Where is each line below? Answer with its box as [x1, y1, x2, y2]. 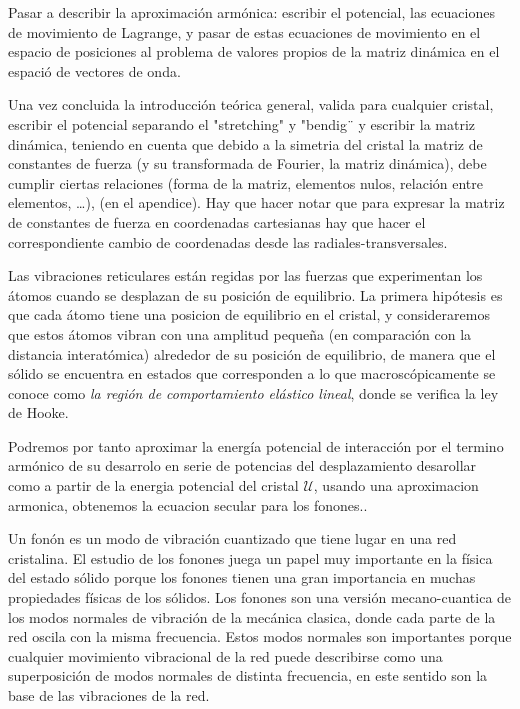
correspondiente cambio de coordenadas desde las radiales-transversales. [8, 231, 448, 252]
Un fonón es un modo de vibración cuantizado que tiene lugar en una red [8, 528, 457, 549]
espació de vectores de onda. [8, 60, 181, 81]
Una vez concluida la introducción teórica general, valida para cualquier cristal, [8, 94, 494, 115]
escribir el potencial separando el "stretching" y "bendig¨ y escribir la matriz [8, 113, 476, 134]
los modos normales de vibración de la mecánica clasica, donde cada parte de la [8, 606, 496, 627]
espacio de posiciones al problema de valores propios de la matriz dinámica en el [8, 41, 500, 62]
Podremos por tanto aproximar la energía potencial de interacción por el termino [8, 435, 504, 456]
